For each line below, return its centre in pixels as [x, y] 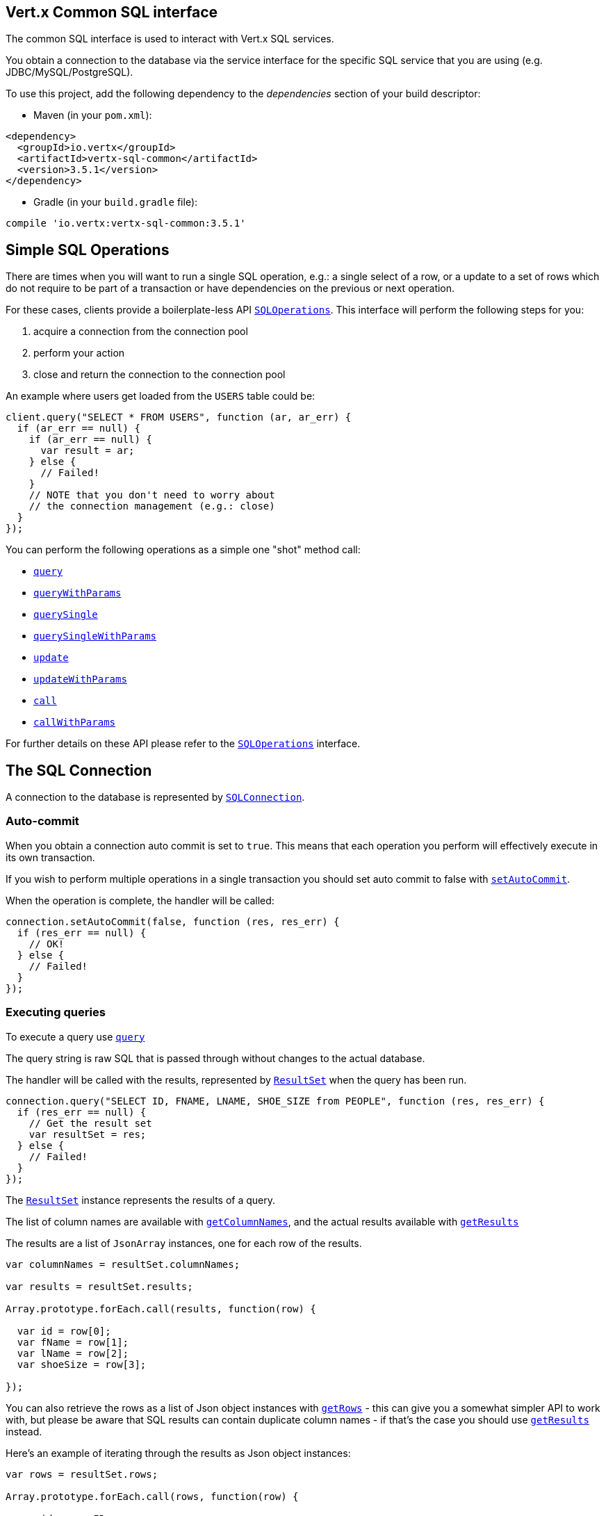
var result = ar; [88, 451]
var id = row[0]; [64, 1331]
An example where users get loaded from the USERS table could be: [161, 396]
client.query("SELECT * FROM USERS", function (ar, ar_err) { [179, 417]
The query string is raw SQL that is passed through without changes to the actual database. [215, 1058]
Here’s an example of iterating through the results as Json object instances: [178, 1453]
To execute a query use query [75, 1036]
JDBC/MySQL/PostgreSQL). [69, 72]
